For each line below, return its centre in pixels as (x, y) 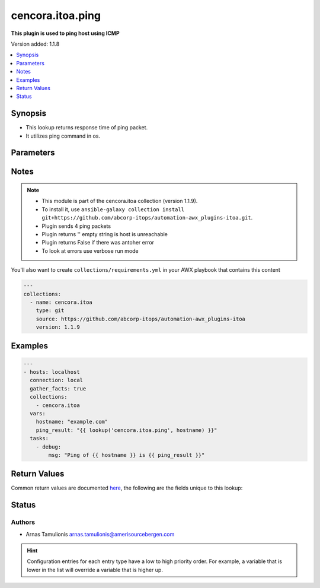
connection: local (56, 380)
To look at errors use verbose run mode (90, 251)
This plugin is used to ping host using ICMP (65, 33)
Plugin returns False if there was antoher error (98, 243)
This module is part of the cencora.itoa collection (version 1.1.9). (120, 201)
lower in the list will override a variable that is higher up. (95, 570)
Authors (23, 522)
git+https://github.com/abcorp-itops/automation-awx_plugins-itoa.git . (147, 218)
